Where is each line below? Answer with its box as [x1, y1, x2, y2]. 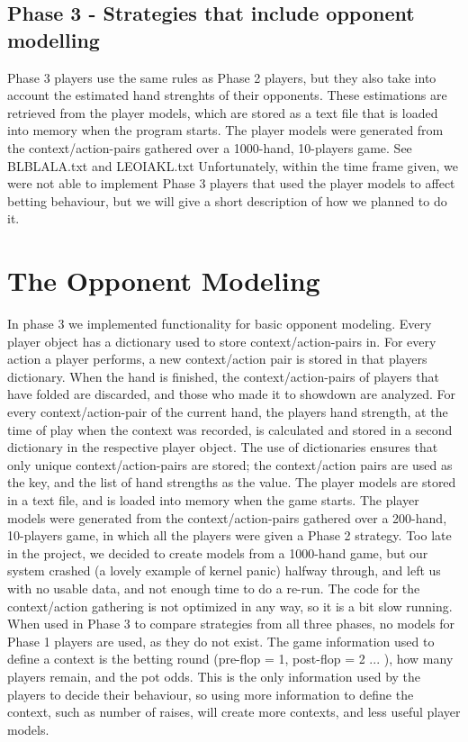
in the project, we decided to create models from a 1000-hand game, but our [7, 543, 428, 562]
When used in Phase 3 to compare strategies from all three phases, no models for [7, 614, 455, 633]
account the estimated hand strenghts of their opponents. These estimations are [7, 86, 447, 104]
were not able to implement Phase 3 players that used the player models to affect [7, 174, 455, 193]
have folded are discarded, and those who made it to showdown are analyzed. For [7, 385, 455, 403]
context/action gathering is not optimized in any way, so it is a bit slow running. [7, 596, 453, 615]
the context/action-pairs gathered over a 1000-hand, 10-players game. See [7, 138, 412, 157]
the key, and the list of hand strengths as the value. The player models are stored [7, 473, 456, 492]
